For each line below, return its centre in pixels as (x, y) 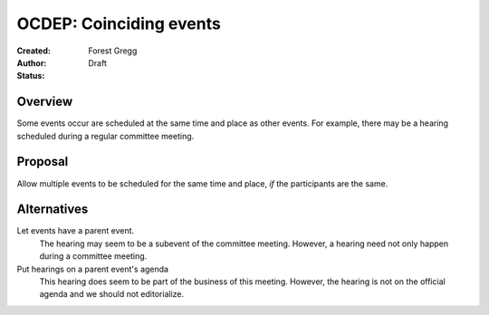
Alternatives (53, 210)
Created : (34, 51)
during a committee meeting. (93, 256)
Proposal (43, 162)
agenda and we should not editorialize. (112, 294)
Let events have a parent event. (76, 231)
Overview (45, 102)
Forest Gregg (113, 51)
